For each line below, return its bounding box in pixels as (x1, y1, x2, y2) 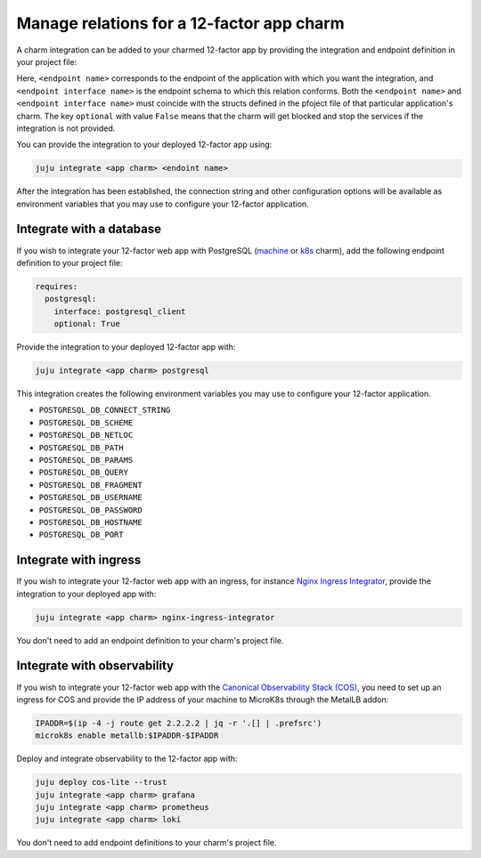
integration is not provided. (16, 123, 116, 134)
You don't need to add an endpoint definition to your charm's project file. (16, 635, 284, 645)
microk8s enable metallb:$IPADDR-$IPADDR (35, 731, 219, 741)
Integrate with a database (16, 222, 162, 237)
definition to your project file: (16, 257, 124, 268)
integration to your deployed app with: (16, 588, 157, 599)
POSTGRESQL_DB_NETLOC (38, 430, 134, 441)
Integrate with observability (16, 659, 174, 674)
